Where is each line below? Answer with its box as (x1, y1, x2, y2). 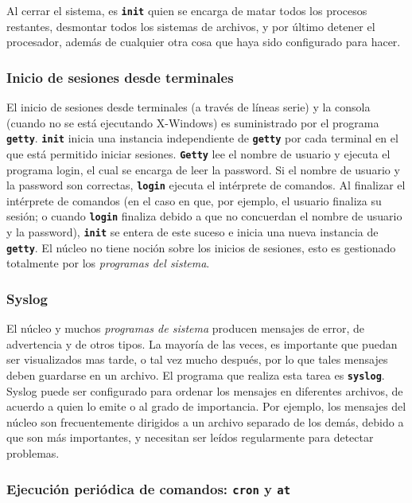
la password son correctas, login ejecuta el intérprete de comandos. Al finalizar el (6, 177, 406, 193)
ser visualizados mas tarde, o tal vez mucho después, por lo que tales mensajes (6, 351, 388, 368)
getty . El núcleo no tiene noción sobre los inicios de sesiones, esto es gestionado (6, 239, 396, 255)
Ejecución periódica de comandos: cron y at (6, 478, 291, 498)
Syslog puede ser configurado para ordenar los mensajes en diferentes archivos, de (6, 382, 403, 399)
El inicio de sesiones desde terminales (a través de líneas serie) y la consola (6, 99, 371, 115)
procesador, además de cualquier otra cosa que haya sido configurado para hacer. (6, 33, 401, 50)
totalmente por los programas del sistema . (6, 255, 210, 271)
